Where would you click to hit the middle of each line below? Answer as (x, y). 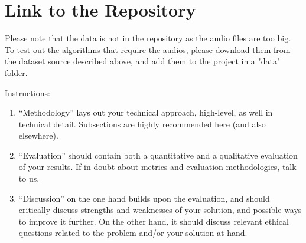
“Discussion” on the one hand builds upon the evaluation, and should (144, 198)
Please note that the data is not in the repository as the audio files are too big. (148, 38)
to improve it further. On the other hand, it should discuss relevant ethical (154, 221)
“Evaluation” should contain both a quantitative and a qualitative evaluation (158, 155)
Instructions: (27, 92)
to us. (29, 178)
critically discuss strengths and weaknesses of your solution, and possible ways (160, 210)
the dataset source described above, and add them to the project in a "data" (143, 61)
